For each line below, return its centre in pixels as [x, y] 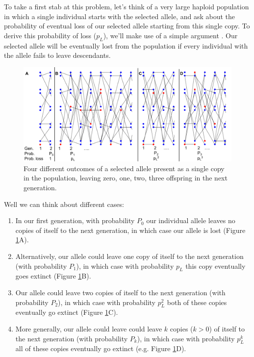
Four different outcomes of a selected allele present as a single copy [124, 168]
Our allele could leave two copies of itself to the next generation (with [120, 293]
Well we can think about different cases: [64, 204]
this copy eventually [216, 266]
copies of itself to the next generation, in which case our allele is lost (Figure [130, 230]
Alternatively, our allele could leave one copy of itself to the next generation [129, 256]
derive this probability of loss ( [50, 35]
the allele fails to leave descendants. [57, 55]
